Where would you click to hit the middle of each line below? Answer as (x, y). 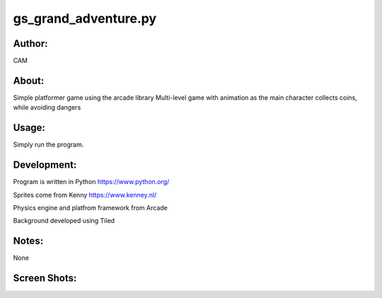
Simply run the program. (48, 144)
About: (29, 80)
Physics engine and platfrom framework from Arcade (90, 207)
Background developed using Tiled (64, 221)
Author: (31, 44)
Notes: (28, 241)
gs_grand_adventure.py (85, 18)
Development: (45, 165)
